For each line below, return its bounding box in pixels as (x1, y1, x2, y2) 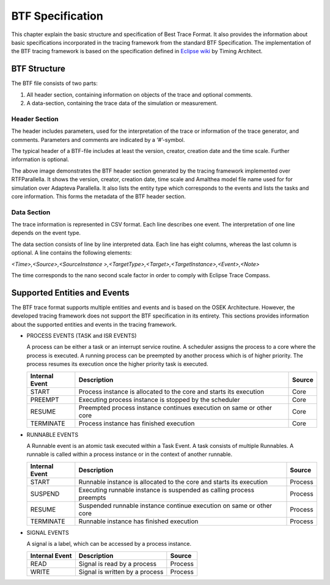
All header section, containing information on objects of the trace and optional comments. (26, 91, 253, 98)
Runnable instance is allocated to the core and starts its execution (78, 477, 268, 486)
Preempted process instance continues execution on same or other (78, 403, 272, 412)
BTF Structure (11, 64, 65, 74)
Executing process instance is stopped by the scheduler (78, 395, 240, 404)
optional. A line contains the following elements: (11, 249, 132, 256)
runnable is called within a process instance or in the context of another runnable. (26, 450, 233, 458)
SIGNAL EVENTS (26, 529, 70, 536)
